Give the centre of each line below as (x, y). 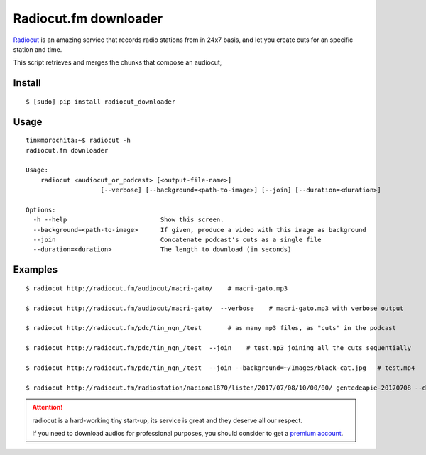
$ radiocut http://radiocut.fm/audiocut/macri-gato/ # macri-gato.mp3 (157, 288)
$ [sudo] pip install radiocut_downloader (101, 102)
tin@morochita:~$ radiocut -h (78, 141)
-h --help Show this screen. (129, 220)
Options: (41, 210)
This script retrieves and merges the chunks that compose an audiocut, (118, 62)
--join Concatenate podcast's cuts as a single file (177, 240)
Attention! (48, 407)
